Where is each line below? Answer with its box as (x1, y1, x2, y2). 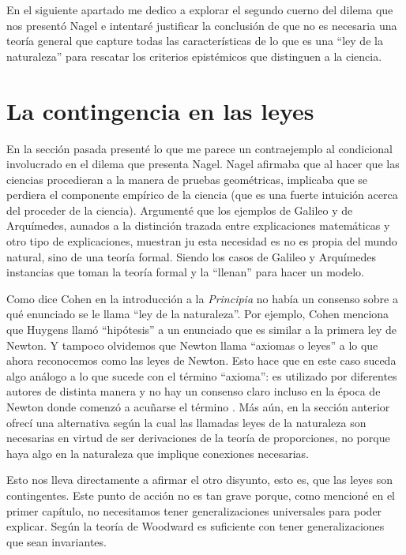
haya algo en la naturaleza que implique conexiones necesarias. (6, 444, 309, 461)
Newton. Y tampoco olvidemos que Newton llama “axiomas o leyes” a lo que (6, 336, 378, 353)
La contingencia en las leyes (6, 94, 314, 126)
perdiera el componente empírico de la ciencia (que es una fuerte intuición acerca (6, 186, 398, 203)
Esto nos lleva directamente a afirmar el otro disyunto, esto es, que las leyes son (6, 471, 393, 488)
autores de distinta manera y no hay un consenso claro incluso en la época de (6, 383, 381, 399)
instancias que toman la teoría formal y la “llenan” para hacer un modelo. (6, 264, 364, 280)
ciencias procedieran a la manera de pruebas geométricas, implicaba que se (6, 171, 368, 187)
